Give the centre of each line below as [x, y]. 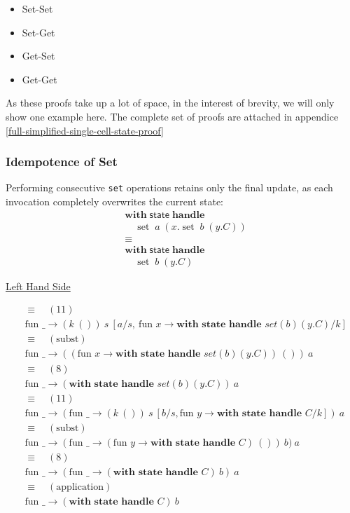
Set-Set [37, 8]
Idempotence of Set [62, 162]
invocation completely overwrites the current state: [115, 201]
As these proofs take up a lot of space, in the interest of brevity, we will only [170, 103]
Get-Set [38, 56]
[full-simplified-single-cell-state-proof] [85, 130]
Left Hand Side [38, 286]
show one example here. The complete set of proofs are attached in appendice [172, 116]
